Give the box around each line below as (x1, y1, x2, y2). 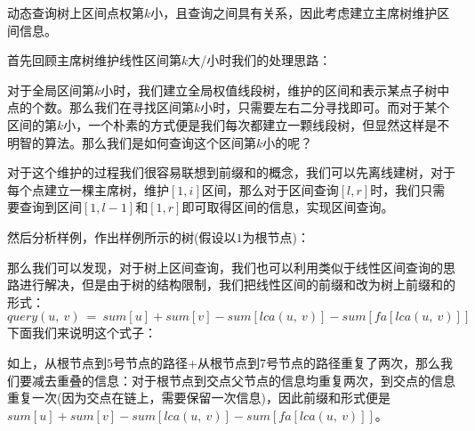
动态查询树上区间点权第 (7, 4, 144, 21)
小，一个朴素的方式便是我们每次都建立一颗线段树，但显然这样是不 (63, 115, 450, 134)
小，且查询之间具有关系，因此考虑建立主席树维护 (150, 4, 438, 21)
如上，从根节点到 (7, 353, 107, 371)
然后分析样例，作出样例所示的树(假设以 (7, 227, 237, 246)
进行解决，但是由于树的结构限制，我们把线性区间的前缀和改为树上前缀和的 (19, 275, 455, 294)
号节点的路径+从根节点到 (113, 353, 260, 371)
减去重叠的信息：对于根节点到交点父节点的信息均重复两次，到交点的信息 (31, 370, 455, 389)
